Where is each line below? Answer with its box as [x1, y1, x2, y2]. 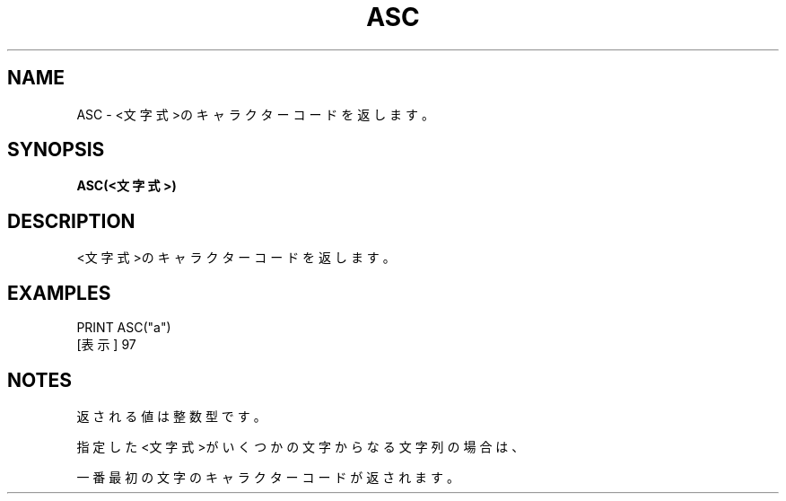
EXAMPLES [7, 281, 111, 304]
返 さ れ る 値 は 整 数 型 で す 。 [76, 408, 266, 424]
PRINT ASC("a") [76, 320, 171, 336]
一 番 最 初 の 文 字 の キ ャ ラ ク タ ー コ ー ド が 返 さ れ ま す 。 [76, 469, 459, 485]
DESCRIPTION [7, 209, 135, 233]
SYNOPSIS [7, 138, 105, 162]
